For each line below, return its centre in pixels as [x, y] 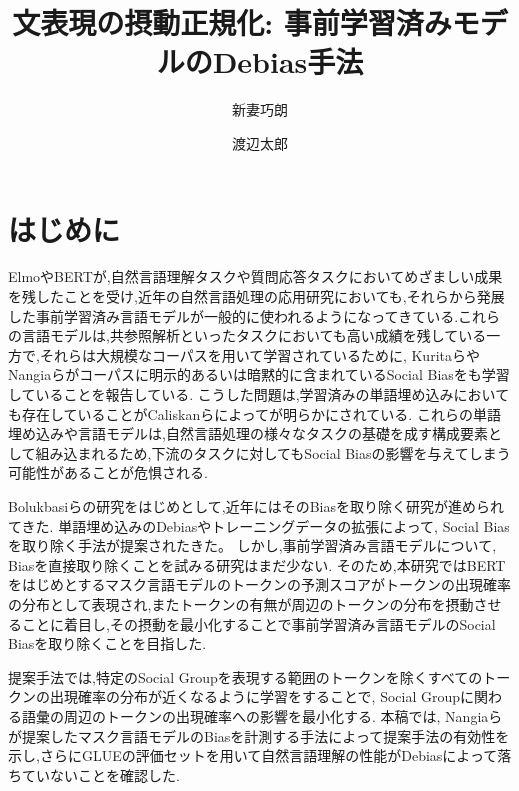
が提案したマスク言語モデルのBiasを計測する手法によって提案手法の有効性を [259, 735]
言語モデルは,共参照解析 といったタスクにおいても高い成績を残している [254, 335]
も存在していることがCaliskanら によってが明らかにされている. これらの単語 [254, 413]
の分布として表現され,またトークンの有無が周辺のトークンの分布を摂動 [241, 603]
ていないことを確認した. [100, 774]
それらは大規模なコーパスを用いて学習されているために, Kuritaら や [259, 354]
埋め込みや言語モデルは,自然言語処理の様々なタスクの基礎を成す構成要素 [248, 433]
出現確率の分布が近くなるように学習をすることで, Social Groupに [262, 696]
